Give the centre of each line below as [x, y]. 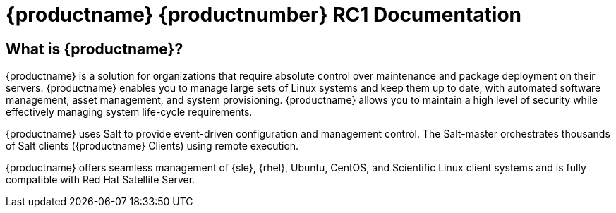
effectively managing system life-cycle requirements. [129, 112]
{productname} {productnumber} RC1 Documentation [264, 15]
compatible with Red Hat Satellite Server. [101, 180]
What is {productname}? [95, 49]
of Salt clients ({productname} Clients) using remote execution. [152, 146]
